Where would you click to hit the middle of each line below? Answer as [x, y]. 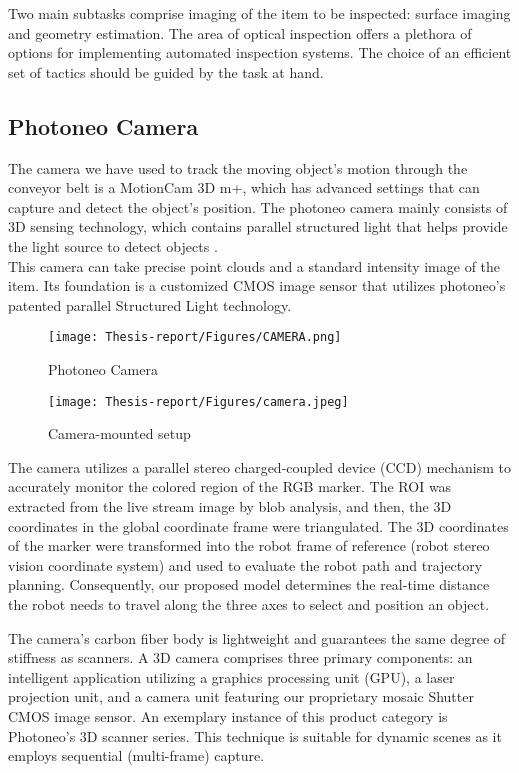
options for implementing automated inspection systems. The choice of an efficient [260, 52]
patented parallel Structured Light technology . [150, 304]
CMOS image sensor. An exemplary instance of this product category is [228, 715]
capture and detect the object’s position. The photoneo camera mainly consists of [258, 206]
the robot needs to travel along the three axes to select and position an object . [249, 603]
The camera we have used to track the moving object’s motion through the [238, 167]
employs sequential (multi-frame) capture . [136, 755]
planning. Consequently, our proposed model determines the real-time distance [249, 584]
